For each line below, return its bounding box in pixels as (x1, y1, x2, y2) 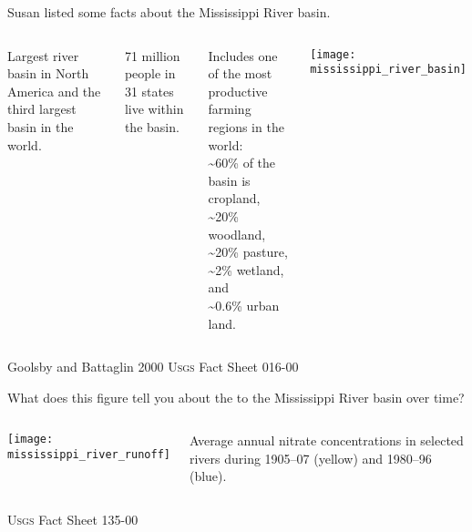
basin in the (7, 117, 74, 136)
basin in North (7, 64, 89, 83)
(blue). (189, 466, 227, 486)
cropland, (208, 189, 261, 208)
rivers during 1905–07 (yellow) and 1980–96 (189, 448, 432, 467)
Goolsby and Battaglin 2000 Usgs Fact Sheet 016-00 (7, 357, 299, 376)
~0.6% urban (208, 295, 280, 314)
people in (124, 64, 176, 83)
